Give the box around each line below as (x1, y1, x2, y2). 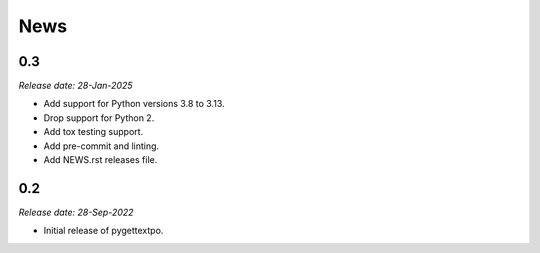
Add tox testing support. (43, 126, 144, 138)
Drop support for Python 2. (43, 111, 155, 124)
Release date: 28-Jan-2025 (18, 80, 133, 92)
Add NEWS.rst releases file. (43, 154, 158, 166)
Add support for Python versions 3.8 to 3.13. (43, 98, 225, 110)
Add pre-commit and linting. (43, 140, 160, 152)
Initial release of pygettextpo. (43, 225, 164, 237)
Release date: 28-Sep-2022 (18, 206, 134, 218)
